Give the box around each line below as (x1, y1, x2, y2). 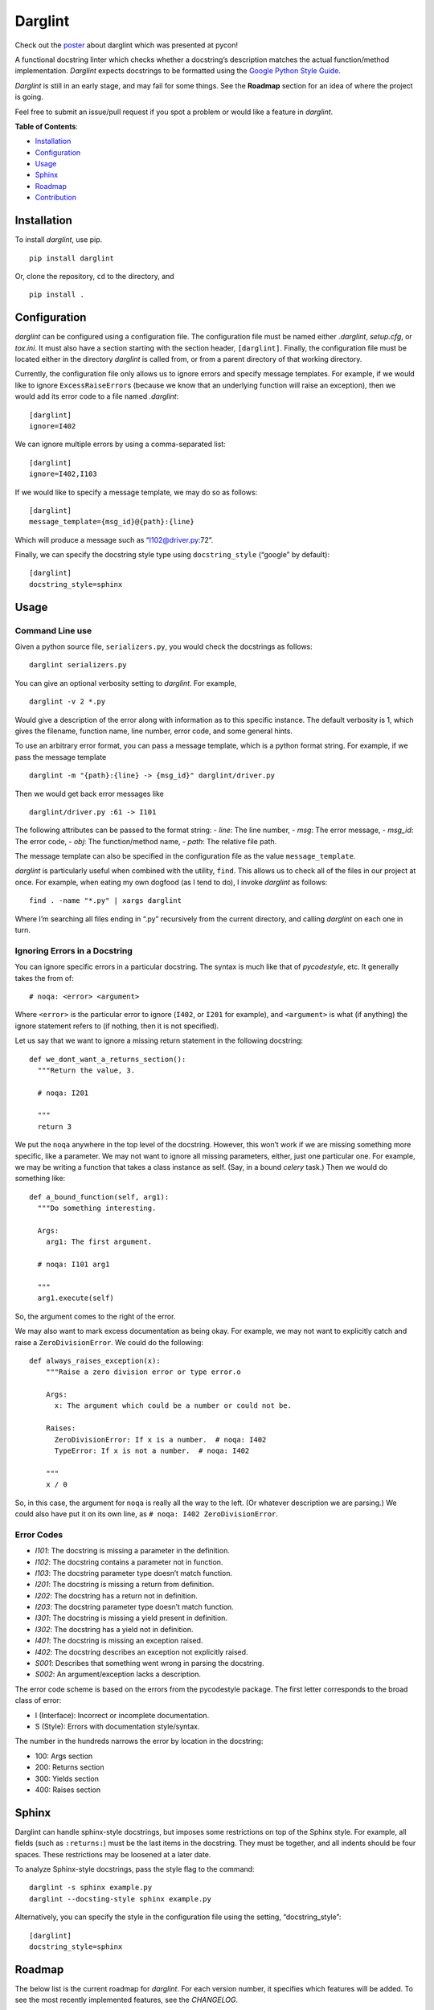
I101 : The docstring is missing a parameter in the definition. (35, 1546, 231, 1556)
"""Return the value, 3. (37, 1065, 136, 1075)
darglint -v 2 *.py (29, 697, 106, 707)
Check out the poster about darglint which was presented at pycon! (14, 40, 239, 50)
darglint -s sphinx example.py (29, 1883, 153, 1893)
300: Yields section (35, 1774, 100, 1783)
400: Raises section (35, 1785, 100, 1795)
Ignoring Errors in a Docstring (14, 945, 133, 956)
